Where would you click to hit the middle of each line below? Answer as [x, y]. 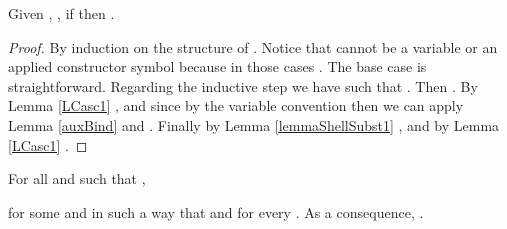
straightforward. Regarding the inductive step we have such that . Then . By [243, 85]
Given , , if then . [61, 13]
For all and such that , [77, 178]
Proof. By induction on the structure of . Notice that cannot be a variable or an [253, 46]
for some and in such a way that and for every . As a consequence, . [216, 211]
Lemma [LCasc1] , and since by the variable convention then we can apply [236, 105]
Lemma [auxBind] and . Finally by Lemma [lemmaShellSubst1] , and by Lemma [254, 124]
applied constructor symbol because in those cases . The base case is [217, 66]
